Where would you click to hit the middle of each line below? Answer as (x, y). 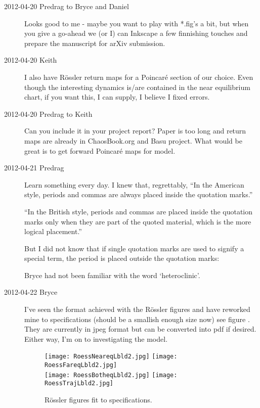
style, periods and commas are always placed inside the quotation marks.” (139, 194)
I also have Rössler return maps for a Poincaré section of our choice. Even (139, 77)
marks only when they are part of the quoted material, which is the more (138, 221)
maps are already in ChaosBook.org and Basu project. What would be (133, 140)
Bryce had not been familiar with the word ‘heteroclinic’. (112, 275)
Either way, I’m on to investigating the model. (96, 338)
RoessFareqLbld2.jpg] (81, 365)
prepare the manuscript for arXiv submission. (95, 43)
